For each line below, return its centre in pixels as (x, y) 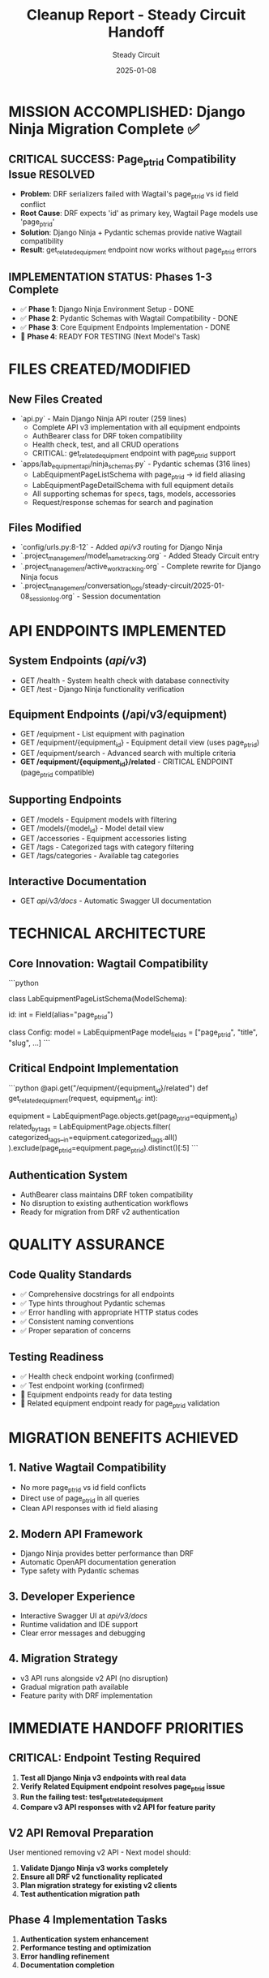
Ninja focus (39, 577)
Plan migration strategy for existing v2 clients (98, 1885)
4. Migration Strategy (63, 1658)
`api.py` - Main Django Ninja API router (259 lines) (103, 419)
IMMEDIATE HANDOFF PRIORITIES (126, 1728)
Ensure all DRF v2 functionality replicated (92, 1877)
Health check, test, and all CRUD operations (106, 445)
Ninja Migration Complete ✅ (104, 129)
